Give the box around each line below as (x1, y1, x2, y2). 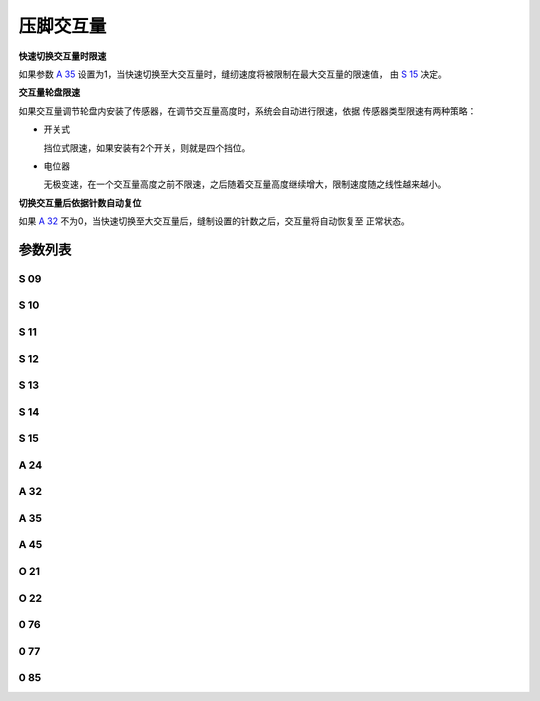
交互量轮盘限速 (18, 86, 80, 99)
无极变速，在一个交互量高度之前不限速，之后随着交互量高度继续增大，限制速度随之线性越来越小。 (43, 178, 447, 190)
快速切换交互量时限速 (18, 50, 107, 62)
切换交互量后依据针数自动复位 (18, 196, 142, 209)
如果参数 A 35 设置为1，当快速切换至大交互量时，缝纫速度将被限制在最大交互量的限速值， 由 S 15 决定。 (18, 68, 447, 80)
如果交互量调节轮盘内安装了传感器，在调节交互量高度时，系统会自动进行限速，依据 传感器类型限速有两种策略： (18, 105, 477, 117)
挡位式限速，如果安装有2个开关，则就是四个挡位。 (43, 141, 251, 154)
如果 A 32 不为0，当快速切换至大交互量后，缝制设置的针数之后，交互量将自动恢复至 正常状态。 (18, 215, 410, 227)
